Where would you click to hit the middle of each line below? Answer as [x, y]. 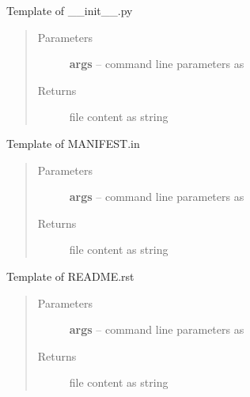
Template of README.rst [70, 276]
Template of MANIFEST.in [73, 143]
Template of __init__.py [70, 10]
